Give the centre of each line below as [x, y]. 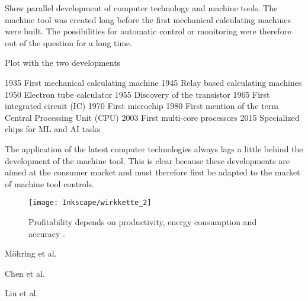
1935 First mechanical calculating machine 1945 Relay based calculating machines [153, 82]
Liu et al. [22, 293]
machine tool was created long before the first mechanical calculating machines [148, 19]
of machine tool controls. [50, 183]
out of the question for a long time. [69, 42]
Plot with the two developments [63, 63]
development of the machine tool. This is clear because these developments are [147, 160]
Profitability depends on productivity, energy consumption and [143, 221]
